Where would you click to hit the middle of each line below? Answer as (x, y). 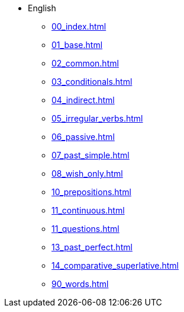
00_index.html (79, 26)
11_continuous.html (88, 210)
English (42, 8)
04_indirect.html (83, 100)
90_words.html (80, 284)
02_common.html (85, 63)
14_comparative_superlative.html (115, 265)
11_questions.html (85, 229)
